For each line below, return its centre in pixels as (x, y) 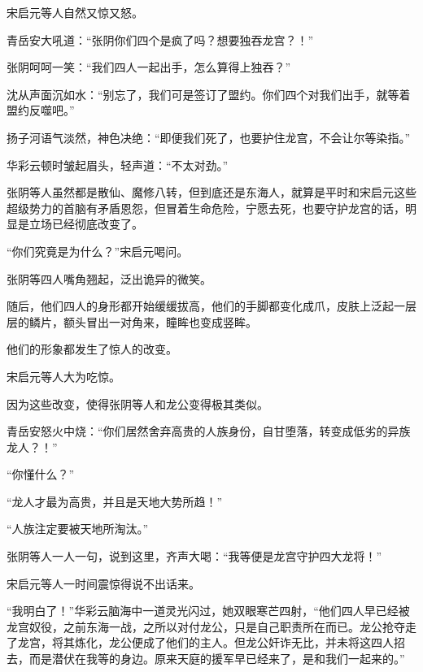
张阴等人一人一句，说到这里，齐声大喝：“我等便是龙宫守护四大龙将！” (194, 556)
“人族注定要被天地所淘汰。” (78, 529)
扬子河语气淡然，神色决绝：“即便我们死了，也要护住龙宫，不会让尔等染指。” (209, 137)
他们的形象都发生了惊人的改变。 (92, 349)
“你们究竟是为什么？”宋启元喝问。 (98, 251)
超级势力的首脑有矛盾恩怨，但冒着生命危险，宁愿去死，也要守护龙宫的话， (206, 208)
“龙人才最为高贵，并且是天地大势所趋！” (115, 501)
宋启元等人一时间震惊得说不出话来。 (103, 583)
